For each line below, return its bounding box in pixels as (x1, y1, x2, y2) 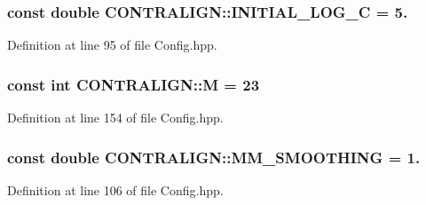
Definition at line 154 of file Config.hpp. (7, 108, 224, 127)
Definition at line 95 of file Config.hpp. (7, 35, 217, 54)
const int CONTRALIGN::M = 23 (7, 73, 260, 95)
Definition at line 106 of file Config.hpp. (7, 180, 224, 199)
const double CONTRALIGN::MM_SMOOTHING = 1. (7, 146, 421, 168)
